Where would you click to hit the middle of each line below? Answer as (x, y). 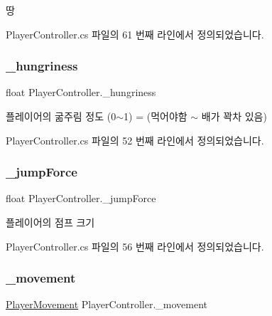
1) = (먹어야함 (156, 116)
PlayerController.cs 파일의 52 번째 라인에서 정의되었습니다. (135, 140)
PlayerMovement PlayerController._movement (107, 304)
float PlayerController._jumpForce (81, 198)
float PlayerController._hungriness (81, 92)
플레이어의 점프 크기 (50, 222)
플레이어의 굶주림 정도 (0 (61, 116)
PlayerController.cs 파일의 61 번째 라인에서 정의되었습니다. (135, 34)
